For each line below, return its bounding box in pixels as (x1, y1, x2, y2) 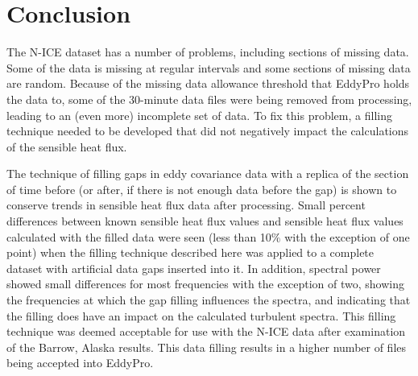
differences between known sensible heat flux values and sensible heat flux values (6, 213, 404, 229)
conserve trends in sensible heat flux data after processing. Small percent (6, 196, 366, 213)
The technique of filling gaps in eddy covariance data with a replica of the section (6, 165, 409, 182)
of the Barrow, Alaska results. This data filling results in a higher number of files (6, 338, 407, 355)
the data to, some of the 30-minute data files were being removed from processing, (6, 90, 412, 107)
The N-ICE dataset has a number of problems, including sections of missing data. (6, 43, 409, 60)
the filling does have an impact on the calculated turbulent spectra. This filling (6, 307, 396, 324)
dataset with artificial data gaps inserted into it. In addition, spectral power (6, 259, 381, 276)
